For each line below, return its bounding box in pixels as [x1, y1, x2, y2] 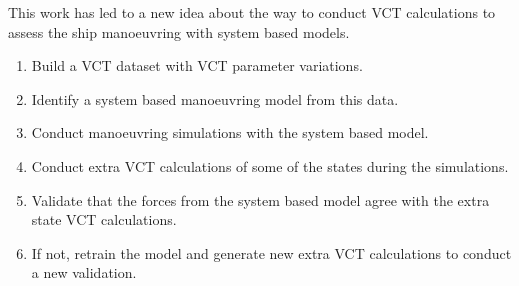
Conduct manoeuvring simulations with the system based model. [31, 122, 429, 143]
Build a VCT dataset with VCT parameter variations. [31, 55, 363, 76]
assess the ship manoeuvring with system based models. [8, 21, 350, 42]
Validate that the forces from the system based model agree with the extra [31, 189, 490, 210]
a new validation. [31, 262, 137, 283]
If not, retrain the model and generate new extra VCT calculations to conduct [31, 242, 512, 263]
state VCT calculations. [31, 209, 177, 230]
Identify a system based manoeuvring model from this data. [31, 88, 399, 109]
